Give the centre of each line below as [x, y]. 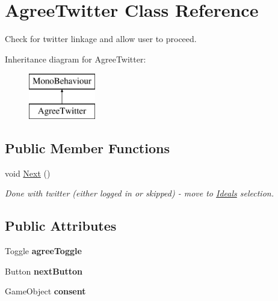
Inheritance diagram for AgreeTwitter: [76, 59]
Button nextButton [44, 271]
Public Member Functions [87, 147]
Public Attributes [61, 226]
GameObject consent [45, 291]
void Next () [28, 173]
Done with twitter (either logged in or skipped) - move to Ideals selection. [139, 193]
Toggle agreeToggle [43, 251]
